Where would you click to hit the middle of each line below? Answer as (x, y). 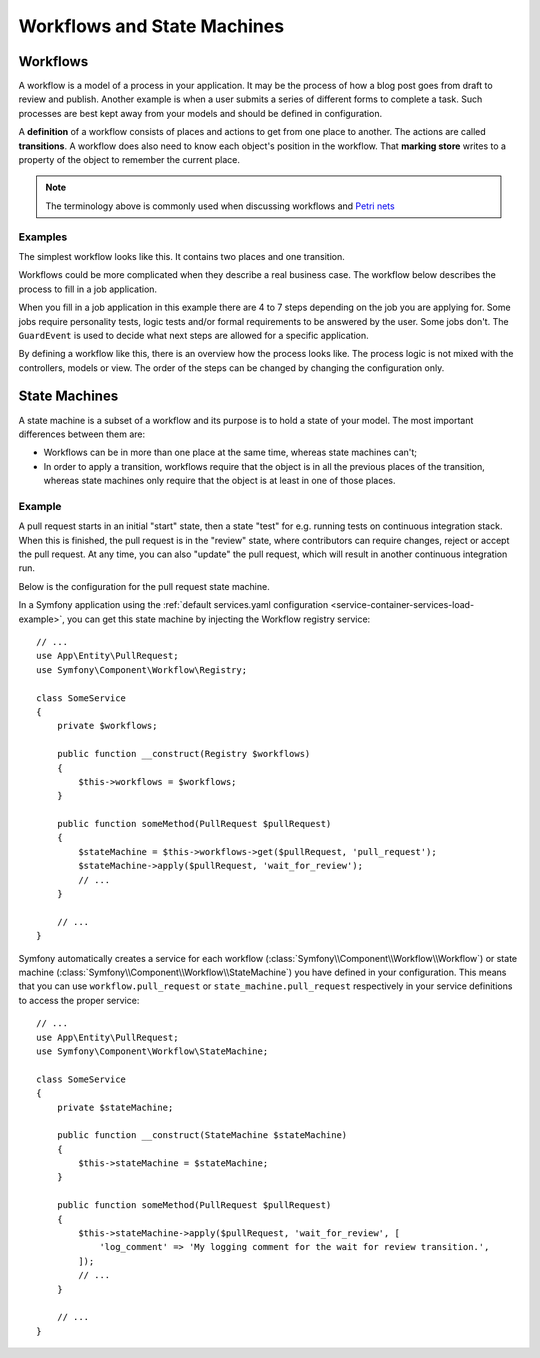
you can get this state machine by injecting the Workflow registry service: (218, 619)
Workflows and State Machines (151, 26)
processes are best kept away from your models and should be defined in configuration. (200, 113)
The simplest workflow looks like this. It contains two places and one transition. (181, 256)
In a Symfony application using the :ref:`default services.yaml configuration (173, 605)
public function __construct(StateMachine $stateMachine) (202, 1135)
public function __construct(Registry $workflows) (183, 754)
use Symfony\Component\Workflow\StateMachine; (152, 1051)
